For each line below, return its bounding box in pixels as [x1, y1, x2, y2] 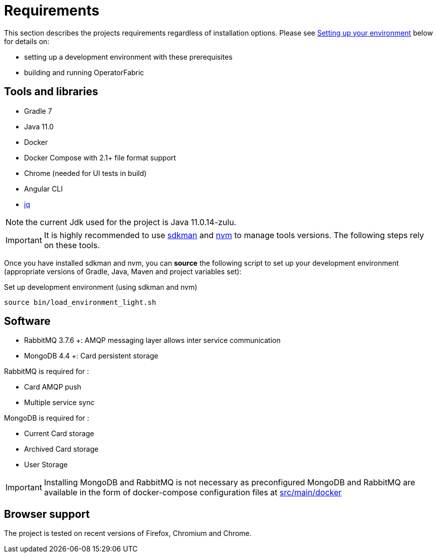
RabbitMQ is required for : [4, 367, 89, 376]
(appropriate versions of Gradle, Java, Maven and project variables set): [4, 267, 242, 276]
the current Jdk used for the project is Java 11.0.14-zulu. [26, 217, 237, 227]
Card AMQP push [24, 383, 82, 392]
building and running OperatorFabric [24, 68, 144, 77]
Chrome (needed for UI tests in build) [24, 168, 147, 177]
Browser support [4, 507, 90, 520]
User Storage [24, 460, 68, 469]
